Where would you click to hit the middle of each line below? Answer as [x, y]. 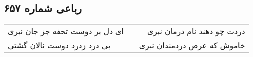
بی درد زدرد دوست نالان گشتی [59, 45]
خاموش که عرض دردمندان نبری [192, 45]
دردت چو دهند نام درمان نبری [196, 31]
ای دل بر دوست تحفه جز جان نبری [66, 31]
